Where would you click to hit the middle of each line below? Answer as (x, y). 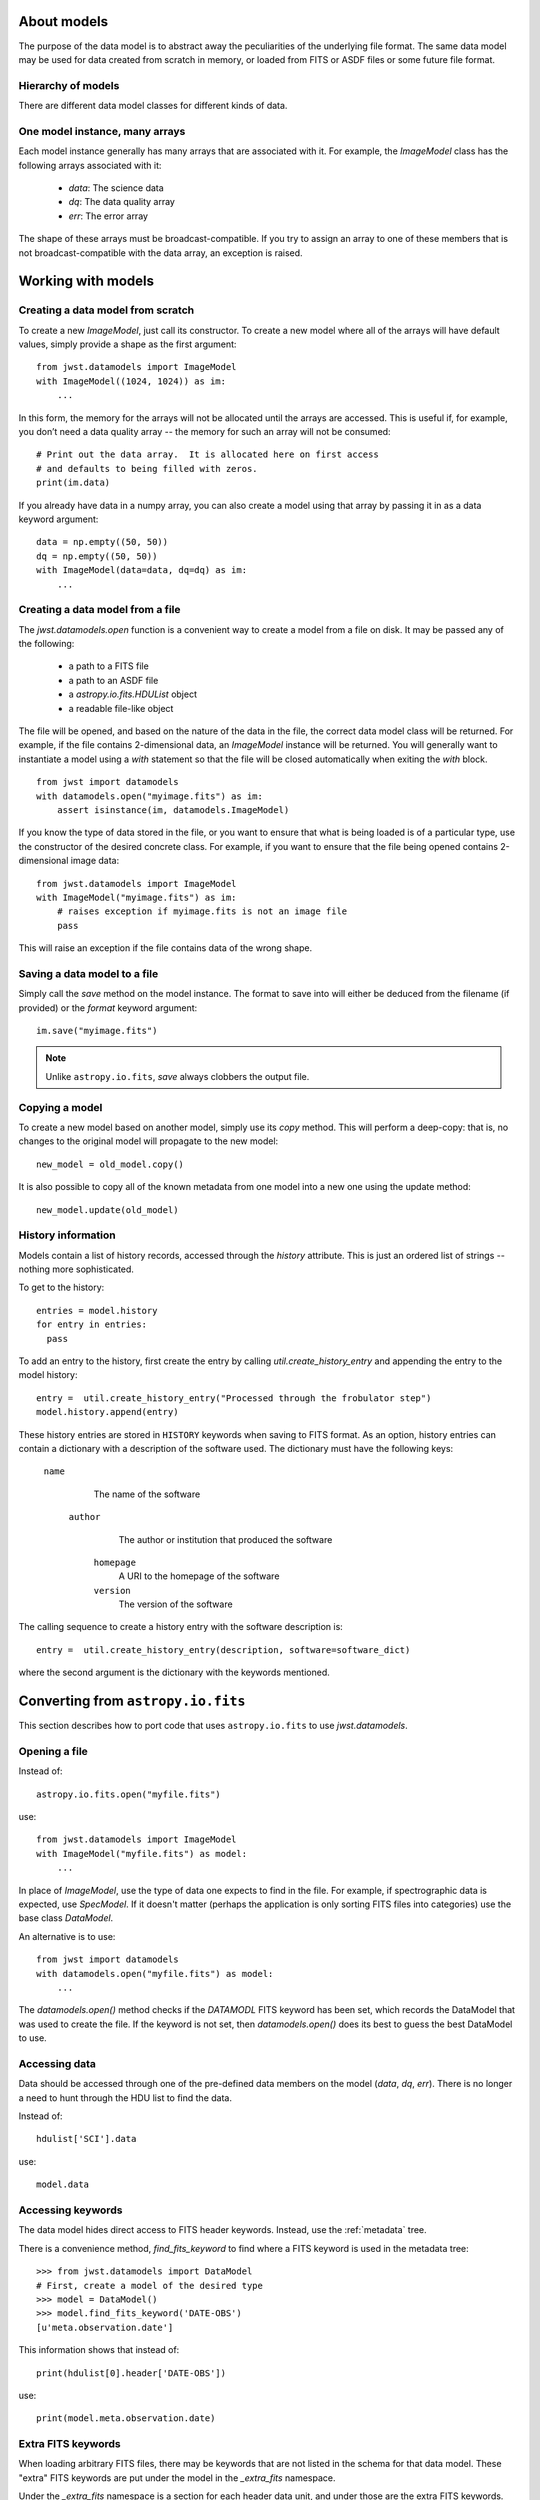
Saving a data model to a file (88, 973)
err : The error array (108, 216)
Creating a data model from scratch (106, 310)
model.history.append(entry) (107, 1412)
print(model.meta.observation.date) (126, 2418)
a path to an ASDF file (113, 680)
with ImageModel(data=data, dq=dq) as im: (142, 570)
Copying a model (60, 1107)
